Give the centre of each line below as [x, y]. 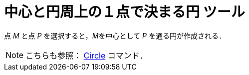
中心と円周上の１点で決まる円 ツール [124, 12]
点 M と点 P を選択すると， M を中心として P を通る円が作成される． [115, 35]
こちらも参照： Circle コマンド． [87, 55]
